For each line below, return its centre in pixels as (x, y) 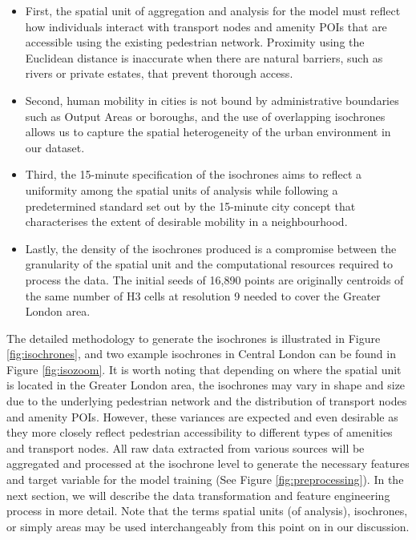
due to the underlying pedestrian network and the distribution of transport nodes (207, 401)
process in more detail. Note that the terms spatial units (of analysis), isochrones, (207, 511)
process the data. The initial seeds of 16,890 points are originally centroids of (214, 279)
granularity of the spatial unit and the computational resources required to (209, 264)
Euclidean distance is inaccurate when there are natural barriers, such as (204, 57)
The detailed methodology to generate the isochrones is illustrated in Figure (194, 338)
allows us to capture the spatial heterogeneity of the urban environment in (208, 132)
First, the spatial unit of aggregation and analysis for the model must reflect (213, 10)
